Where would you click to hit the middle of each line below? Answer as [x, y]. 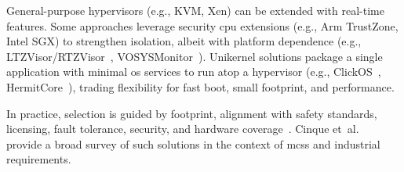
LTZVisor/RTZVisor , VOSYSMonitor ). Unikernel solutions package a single [195, 56]
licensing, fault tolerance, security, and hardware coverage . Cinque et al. [183, 129]
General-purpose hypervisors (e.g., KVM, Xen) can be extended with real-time [195, 10]
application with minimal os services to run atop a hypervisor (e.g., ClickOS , [194, 72]
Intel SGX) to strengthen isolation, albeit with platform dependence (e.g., [184, 41]
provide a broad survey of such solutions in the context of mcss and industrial [193, 143]
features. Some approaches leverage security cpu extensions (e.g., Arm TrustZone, [202, 25]
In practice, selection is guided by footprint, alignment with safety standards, [192, 113]
